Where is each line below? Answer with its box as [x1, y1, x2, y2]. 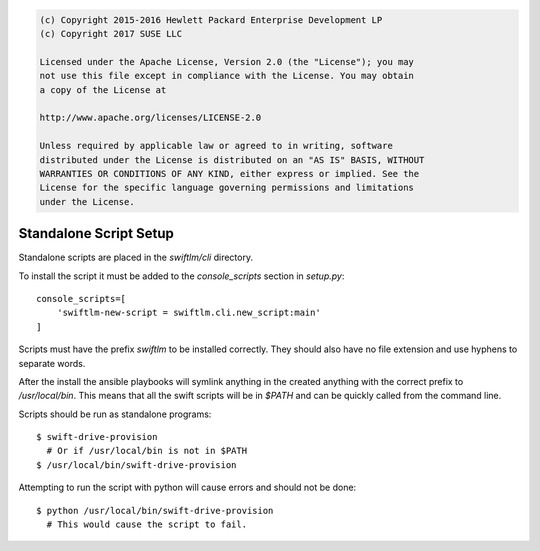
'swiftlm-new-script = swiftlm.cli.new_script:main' [56, 307, 322, 319]
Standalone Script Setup [18, 225, 174, 242]
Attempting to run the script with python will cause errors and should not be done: [18, 481, 357, 494]
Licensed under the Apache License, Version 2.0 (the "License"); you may [39, 56, 415, 67]
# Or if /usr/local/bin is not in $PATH [46, 445, 248, 457]
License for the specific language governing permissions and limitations [39, 182, 415, 194]
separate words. [18, 357, 86, 369]
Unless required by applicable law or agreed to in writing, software [39, 140, 394, 152]
